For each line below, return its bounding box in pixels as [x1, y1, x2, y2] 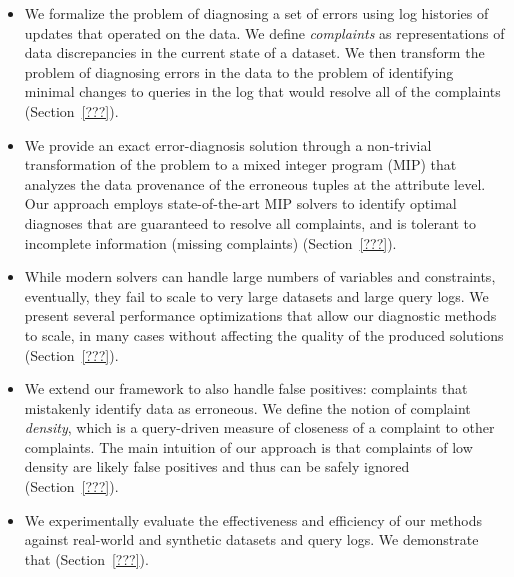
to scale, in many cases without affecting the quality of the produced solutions [24, 324, 504, 345]
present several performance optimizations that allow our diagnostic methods [24, 305, 497, 326]
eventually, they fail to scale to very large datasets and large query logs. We [24, 285, 489, 306]
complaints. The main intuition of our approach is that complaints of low [24, 436, 473, 457]
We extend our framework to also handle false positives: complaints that [24, 378, 468, 399]
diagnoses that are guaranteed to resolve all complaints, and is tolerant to [24, 212, 477, 233]
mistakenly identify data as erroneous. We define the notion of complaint [24, 397, 471, 418]
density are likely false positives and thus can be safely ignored [24, 456, 410, 477]
